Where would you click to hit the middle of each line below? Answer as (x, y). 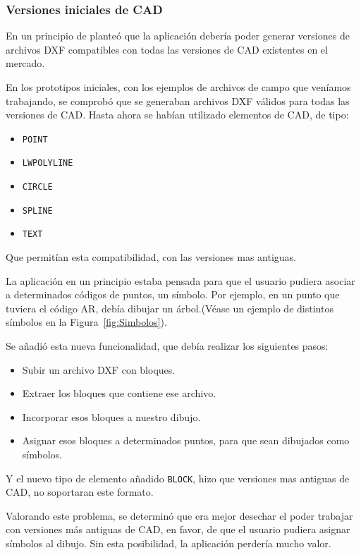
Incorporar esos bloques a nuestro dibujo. (111, 416)
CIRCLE (37, 187)
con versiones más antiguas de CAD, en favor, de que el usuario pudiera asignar (178, 529)
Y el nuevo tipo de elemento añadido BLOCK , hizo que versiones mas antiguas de (178, 478)
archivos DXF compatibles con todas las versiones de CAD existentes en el (167, 49)
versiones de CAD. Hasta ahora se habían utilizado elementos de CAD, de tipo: (177, 115)
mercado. (25, 63)
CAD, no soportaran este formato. (80, 492)
